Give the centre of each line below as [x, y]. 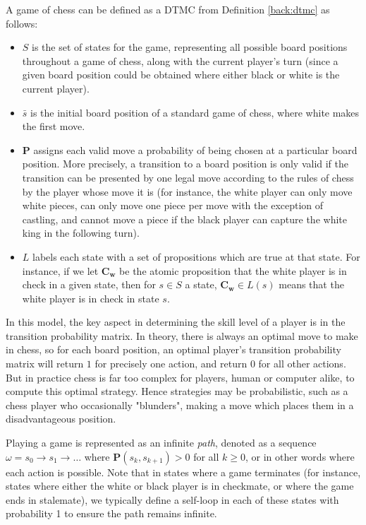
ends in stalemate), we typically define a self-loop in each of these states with [172, 499]
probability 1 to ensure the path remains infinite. [111, 513]
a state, [201, 284]
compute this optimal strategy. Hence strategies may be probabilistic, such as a [177, 391]
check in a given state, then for [89, 284]
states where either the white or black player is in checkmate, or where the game [180, 486]
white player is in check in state [91, 298]
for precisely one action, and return [171, 364]
